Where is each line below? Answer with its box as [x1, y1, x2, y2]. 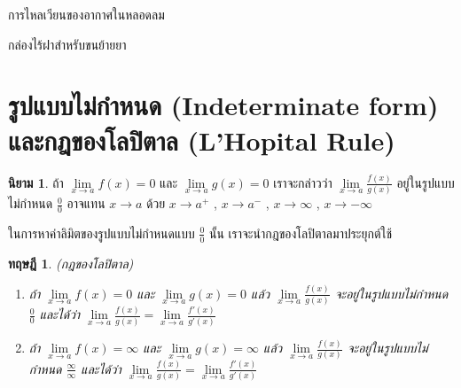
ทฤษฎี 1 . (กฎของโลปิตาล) [8, 253, 134, 272]
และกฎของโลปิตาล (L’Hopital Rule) [8, 121, 395, 158]
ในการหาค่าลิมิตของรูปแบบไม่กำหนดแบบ [8, 223, 195, 242]
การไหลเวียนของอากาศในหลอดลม [8, 5, 165, 23]
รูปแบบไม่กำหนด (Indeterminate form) [8, 87, 439, 123]
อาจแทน [66, 194, 105, 213]
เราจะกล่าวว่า [273, 173, 332, 191]
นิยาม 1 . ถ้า [8, 173, 64, 191]
